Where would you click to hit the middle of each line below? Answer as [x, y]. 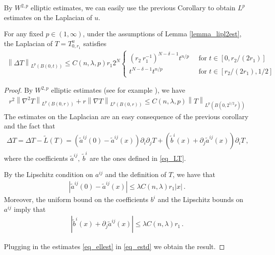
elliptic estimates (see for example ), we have [118, 90]
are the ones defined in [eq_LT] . [138, 158]
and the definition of [136, 174]
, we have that [194, 174]
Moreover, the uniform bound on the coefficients [76, 199]
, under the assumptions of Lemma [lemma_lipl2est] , [162, 34]
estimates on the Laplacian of [48, 17]
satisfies [95, 43]
